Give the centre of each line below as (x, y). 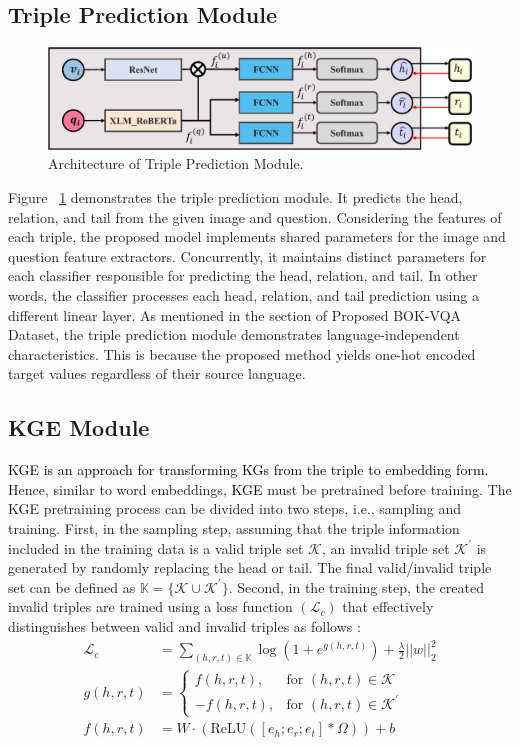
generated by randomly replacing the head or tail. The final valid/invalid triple (250, 567)
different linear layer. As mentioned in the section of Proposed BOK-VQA (235, 314)
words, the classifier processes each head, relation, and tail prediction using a (243, 295)
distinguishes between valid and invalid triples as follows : (184, 625)
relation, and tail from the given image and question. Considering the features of (255, 216)
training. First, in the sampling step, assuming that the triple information (234, 528)
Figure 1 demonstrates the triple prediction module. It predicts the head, (235, 197)
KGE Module (79, 427)
